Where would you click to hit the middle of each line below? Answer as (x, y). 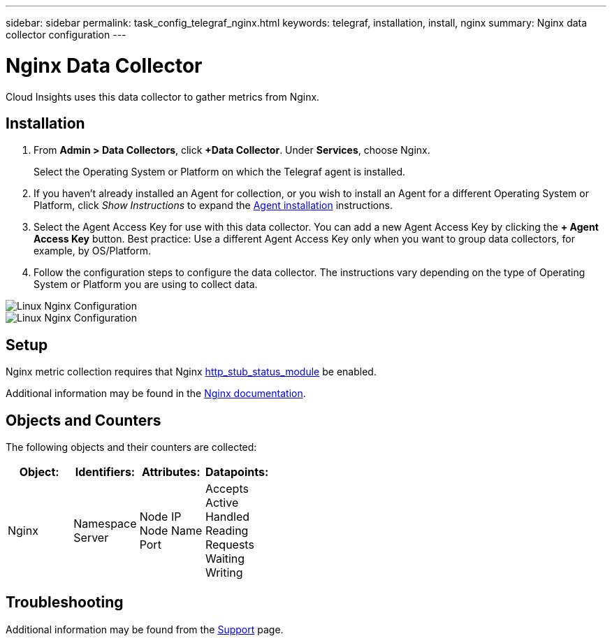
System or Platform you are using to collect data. (146, 285)
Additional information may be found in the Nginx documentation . (156, 394)
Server (91, 538)
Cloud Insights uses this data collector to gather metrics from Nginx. (163, 96)
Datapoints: (237, 472)
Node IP (160, 517)
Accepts (227, 489)
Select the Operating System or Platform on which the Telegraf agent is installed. (220, 172)
